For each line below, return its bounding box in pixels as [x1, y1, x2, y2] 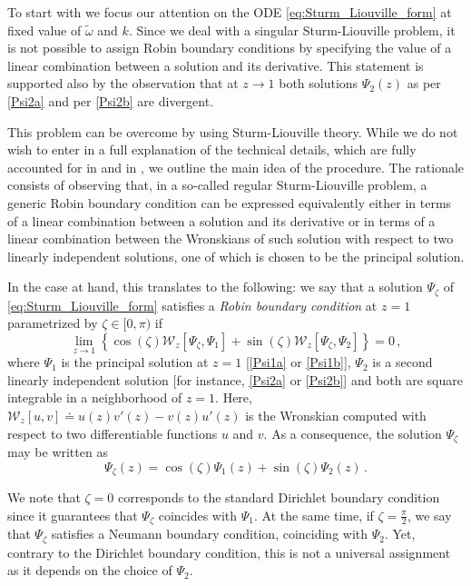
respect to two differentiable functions [7, 423, 218, 442]
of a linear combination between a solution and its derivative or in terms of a [7, 211, 436, 230]
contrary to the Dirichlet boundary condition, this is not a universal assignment [7, 542, 451, 561]
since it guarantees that [7, 505, 138, 524]
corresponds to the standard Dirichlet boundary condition [118, 488, 440, 507]
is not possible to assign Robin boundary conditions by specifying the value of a [7, 38, 452, 57]
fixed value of [7, 20, 82, 39]
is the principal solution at [61, 353, 209, 372]
